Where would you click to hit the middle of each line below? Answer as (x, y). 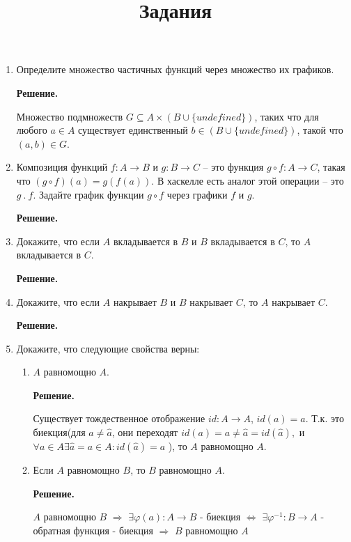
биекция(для (59, 432)
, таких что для (287, 116)
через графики (197, 194)
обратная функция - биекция (93, 530)
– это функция (233, 167)
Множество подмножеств (70, 116)
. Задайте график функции (88, 194)
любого (32, 130)
